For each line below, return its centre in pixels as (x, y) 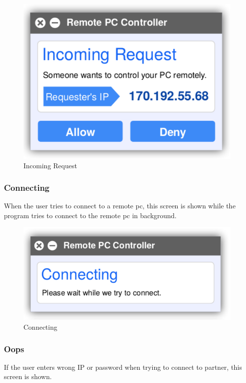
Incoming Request (50, 166)
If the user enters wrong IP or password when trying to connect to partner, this (123, 367)
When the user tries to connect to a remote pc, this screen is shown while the (120, 206)
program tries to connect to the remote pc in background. (90, 215)
